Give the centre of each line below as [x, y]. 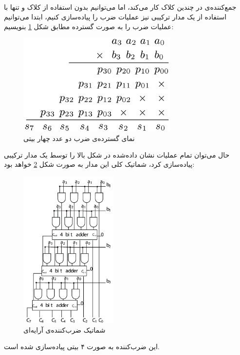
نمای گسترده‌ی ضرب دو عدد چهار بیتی [79, 138]
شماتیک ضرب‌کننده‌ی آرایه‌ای [65, 330]
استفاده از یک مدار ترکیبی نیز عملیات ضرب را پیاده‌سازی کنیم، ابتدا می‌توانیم [115, 16]
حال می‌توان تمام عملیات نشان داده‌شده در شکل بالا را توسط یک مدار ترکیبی [117, 154]
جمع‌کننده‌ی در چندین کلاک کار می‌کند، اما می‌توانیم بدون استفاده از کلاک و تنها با [120, 7]
